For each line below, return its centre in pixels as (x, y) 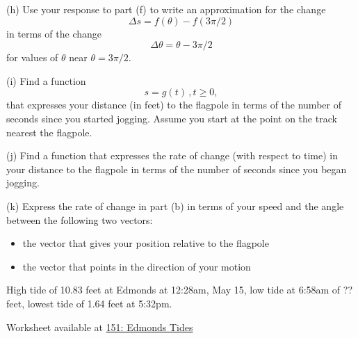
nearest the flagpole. (49, 132)
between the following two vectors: (80, 219)
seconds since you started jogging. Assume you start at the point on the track (172, 118)
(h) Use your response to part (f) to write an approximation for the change (166, 9)
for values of (32, 57)
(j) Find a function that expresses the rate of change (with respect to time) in (172, 155)
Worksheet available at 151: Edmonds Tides (100, 327)
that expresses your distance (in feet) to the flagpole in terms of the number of (174, 105)
